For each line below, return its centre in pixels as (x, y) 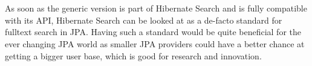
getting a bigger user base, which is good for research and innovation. (133, 55)
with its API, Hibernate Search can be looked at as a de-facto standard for (144, 20)
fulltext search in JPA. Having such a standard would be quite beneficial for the (153, 32)
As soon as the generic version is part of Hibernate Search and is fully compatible (156, 8)
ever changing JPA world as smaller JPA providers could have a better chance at (155, 43)
